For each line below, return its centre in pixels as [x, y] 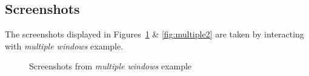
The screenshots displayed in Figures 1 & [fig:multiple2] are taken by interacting [154, 34]
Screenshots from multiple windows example [111, 66]
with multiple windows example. [64, 46]
